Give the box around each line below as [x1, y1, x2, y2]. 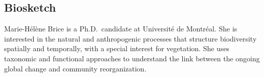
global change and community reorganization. [4, 63, 147, 73]
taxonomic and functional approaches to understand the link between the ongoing [4, 53, 260, 63]
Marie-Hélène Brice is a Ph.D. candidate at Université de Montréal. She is [4, 23, 237, 34]
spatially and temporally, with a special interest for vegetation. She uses [4, 43, 230, 54]
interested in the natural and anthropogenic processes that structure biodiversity [4, 33, 257, 44]
